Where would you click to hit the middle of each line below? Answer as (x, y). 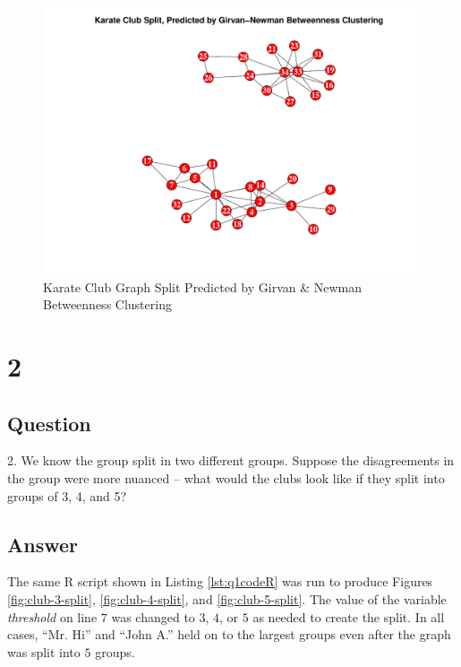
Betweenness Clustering (107, 304)
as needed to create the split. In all (349, 616)
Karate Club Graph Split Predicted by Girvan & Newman (203, 286)
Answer (43, 544)
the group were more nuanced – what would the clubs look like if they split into (226, 478)
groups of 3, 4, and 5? (67, 495)
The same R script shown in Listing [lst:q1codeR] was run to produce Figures (220, 581)
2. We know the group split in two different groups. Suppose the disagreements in (231, 460)
